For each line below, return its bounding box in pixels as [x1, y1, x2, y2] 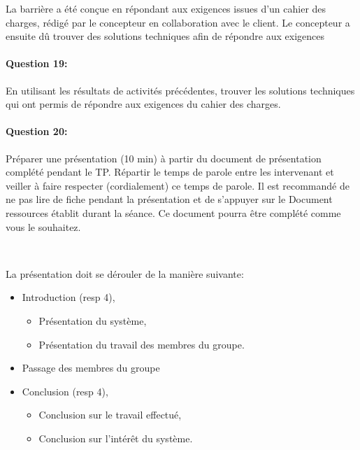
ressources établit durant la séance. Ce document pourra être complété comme [6, 205, 341, 220]
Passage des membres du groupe [22, 360, 160, 375]
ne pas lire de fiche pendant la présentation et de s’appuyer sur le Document [6, 192, 333, 206]
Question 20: [6, 124, 68, 139]
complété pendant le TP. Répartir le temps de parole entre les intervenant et [6, 164, 334, 179]
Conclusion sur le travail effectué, [38, 407, 182, 422]
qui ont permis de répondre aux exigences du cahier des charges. [6, 97, 281, 111]
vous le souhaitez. [6, 219, 81, 234]
